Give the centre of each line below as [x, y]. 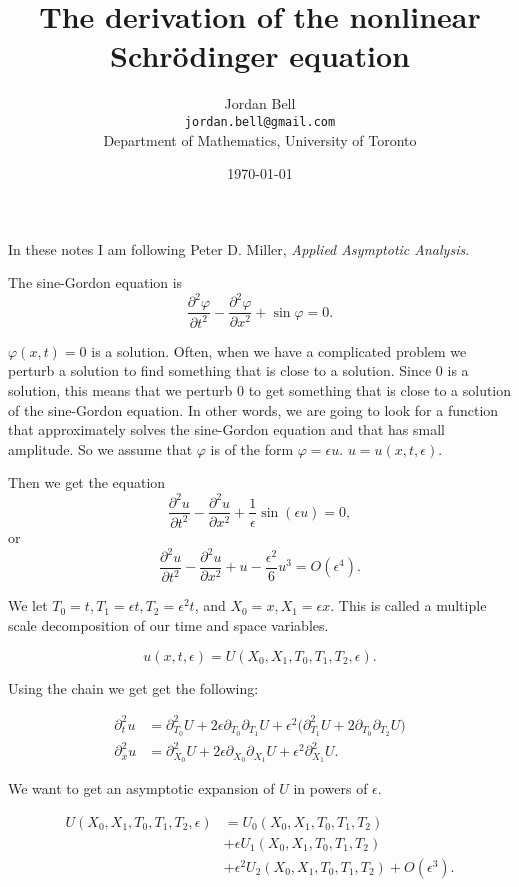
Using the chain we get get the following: [133, 687]
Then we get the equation [87, 482]
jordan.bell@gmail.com [260, 121]
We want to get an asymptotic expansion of [141, 787]
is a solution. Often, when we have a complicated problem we [279, 350]
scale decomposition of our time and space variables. [168, 625]
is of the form [252, 448]
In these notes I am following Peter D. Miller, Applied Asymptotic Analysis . [239, 248]
